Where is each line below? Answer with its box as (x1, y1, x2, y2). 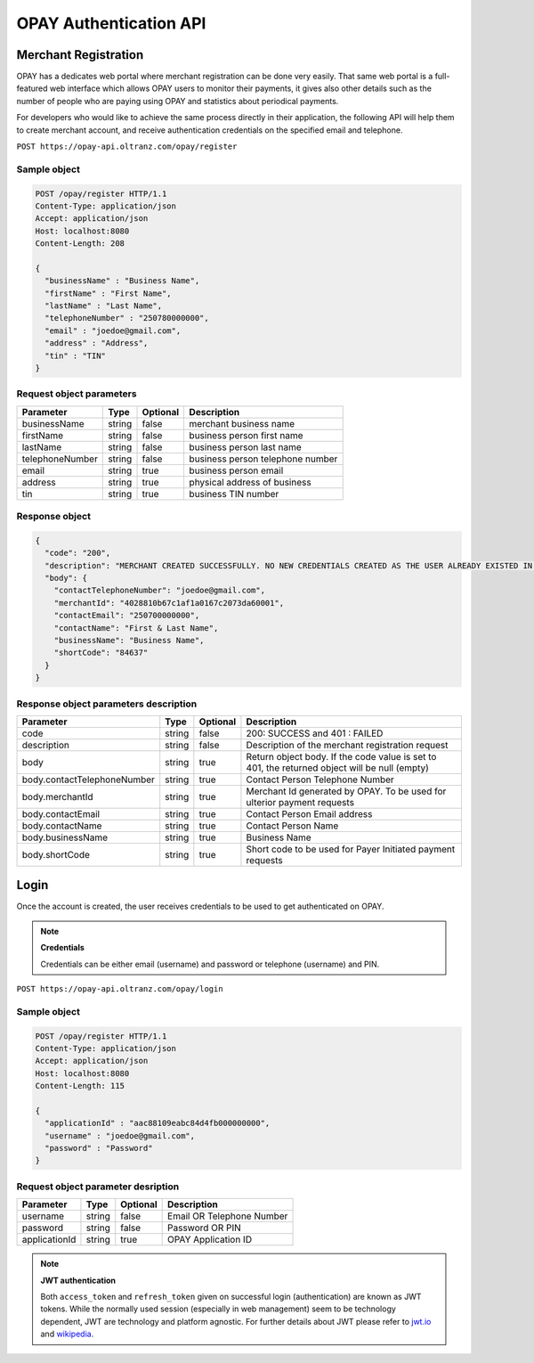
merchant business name (189, 417, 295, 429)
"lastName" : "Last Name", (44, 301, 163, 311)
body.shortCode (21, 848, 91, 861)
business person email (189, 464, 284, 477)
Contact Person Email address (246, 807, 373, 820)
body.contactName (21, 820, 102, 832)
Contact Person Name (246, 820, 339, 832)
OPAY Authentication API (16, 13, 206, 33)
